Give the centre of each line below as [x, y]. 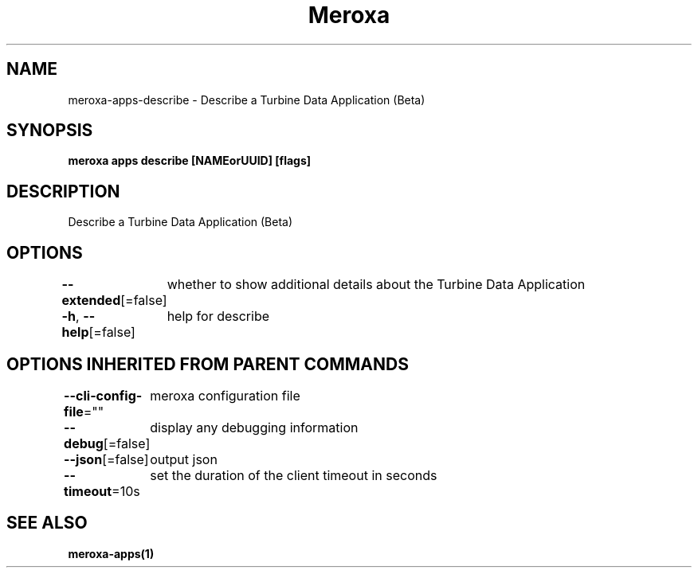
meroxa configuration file [225, 395]
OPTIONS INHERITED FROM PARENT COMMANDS [208, 364]
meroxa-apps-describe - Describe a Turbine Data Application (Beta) [247, 100]
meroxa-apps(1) [111, 553]
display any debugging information [254, 427]
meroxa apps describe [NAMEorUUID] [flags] [190, 161]
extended [91, 301]
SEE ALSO [47, 523]
